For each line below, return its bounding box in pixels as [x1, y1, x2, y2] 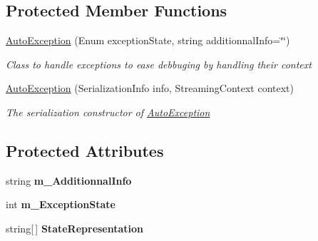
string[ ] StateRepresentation [6, 220, 144, 235]
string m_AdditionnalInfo [6, 173, 132, 188]
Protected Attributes [6, 139, 164, 161]
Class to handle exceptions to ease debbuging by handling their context [6, 56, 312, 71]
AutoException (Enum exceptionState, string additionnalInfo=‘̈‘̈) [6, 33, 290, 48]
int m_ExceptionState [6, 197, 116, 212]
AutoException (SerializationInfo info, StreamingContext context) [6, 81, 294, 96]
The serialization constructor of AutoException [6, 104, 210, 119]
